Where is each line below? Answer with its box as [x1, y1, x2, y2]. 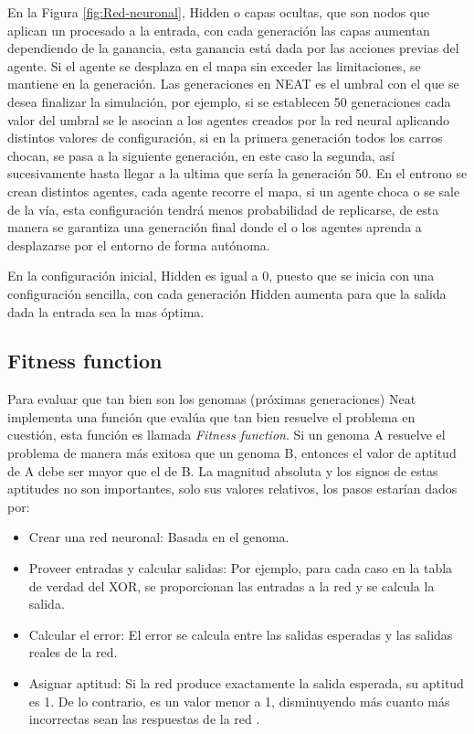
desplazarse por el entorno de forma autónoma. [7, 235, 270, 254]
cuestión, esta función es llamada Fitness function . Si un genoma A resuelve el [7, 425, 446, 444]
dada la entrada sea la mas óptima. [7, 302, 205, 321]
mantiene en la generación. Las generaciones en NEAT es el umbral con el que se [7, 74, 459, 93]
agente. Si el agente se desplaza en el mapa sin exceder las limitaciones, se [7, 56, 421, 75]
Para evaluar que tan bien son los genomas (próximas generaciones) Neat [7, 389, 416, 409]
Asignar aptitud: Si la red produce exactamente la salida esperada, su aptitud [28, 674, 464, 693]
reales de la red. [28, 643, 118, 662]
